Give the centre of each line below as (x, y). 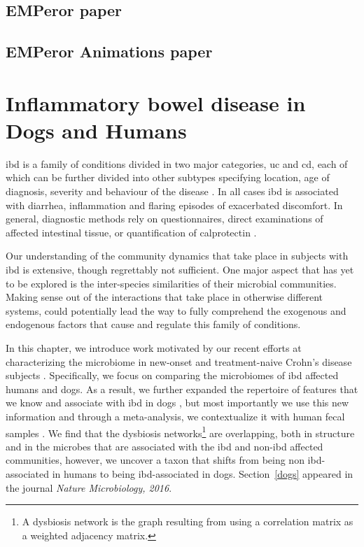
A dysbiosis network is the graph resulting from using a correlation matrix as (188, 521)
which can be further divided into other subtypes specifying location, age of (168, 177)
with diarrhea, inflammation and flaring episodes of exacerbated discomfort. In (174, 205)
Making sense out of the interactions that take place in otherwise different (164, 297)
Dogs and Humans (96, 130)
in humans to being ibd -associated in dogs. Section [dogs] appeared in (203, 474)
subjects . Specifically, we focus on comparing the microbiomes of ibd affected (172, 375)
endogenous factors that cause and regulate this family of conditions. (153, 324)
